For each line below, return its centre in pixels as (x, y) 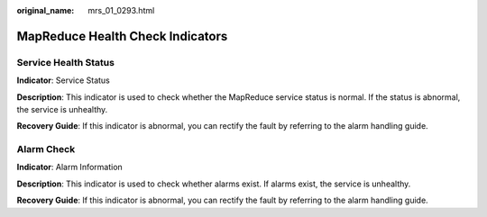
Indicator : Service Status (63, 80)
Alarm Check (46, 149)
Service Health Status (65, 62)
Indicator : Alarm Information (70, 167)
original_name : (46, 10)
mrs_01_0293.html (121, 10)
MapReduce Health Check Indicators (122, 36)
